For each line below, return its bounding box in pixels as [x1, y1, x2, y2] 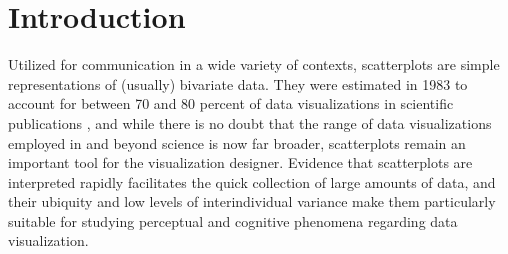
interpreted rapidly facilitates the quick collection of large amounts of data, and [8, 171, 496, 192]
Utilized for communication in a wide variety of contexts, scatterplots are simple [8, 54, 500, 75]
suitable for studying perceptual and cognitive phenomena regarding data [8, 210, 458, 231]
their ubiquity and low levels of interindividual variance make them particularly [8, 191, 496, 212]
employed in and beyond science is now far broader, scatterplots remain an [8, 132, 466, 153]
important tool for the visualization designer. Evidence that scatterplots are [8, 152, 473, 173]
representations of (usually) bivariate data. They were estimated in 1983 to [8, 73, 468, 94]
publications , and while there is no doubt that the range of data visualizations [8, 112, 492, 133]
